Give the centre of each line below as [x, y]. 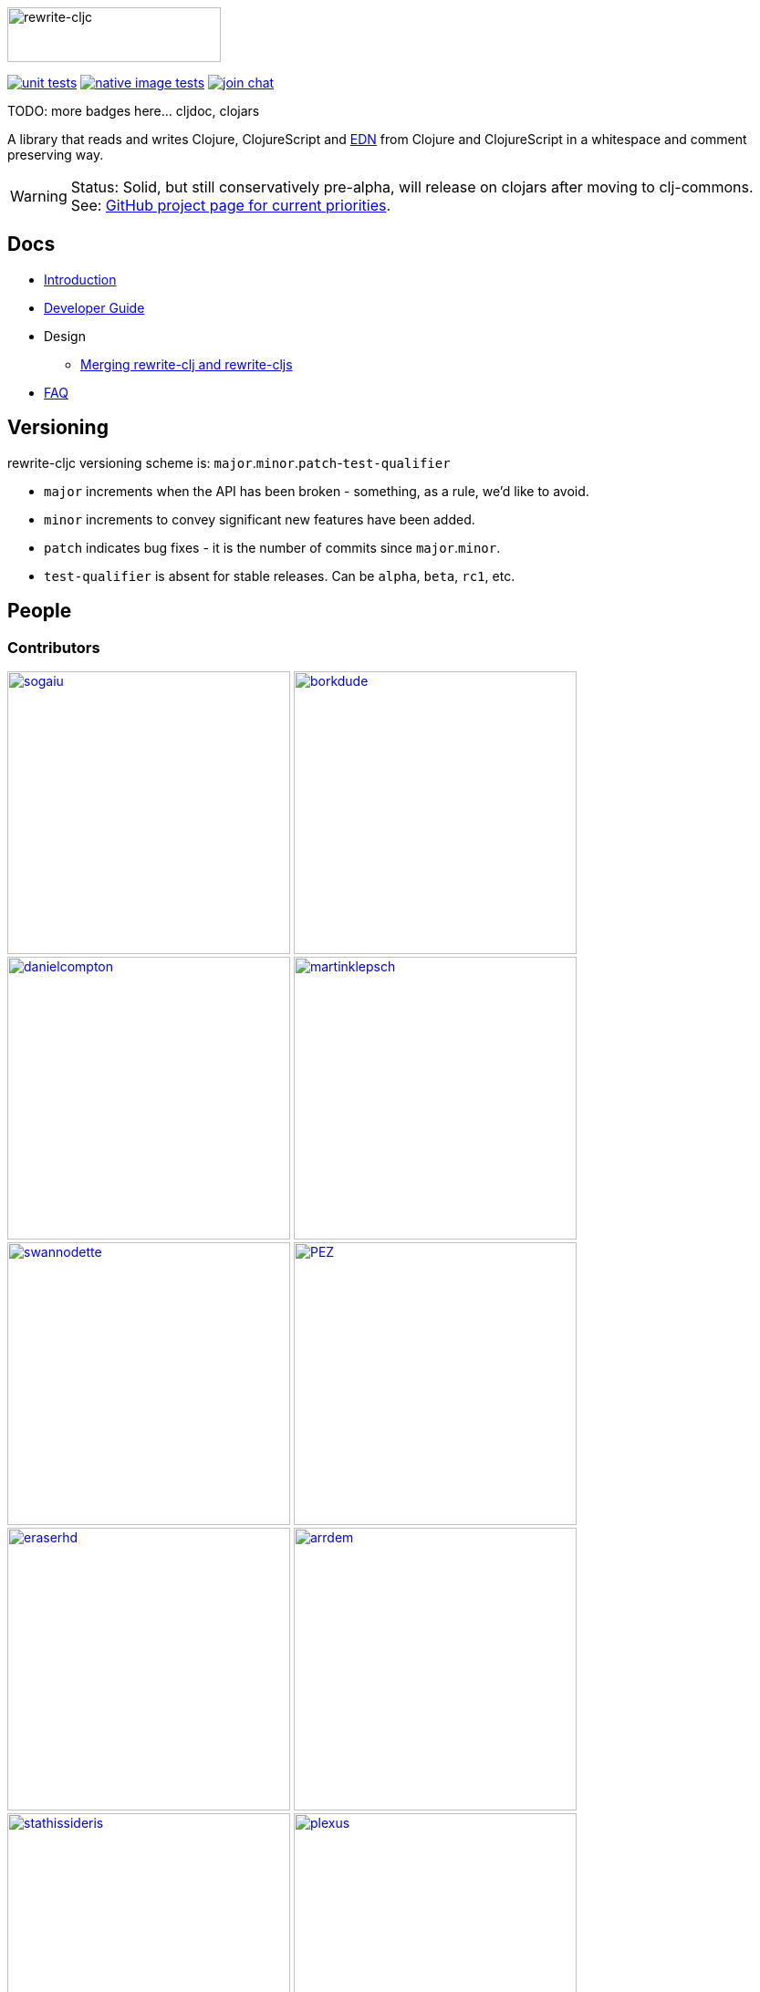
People [40, 611]
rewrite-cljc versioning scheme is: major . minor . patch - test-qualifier [229, 462]
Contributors [54, 647]
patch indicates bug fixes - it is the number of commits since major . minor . [272, 547]
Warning [39, 196]
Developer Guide [94, 307]
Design [65, 336]
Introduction [80, 279]
